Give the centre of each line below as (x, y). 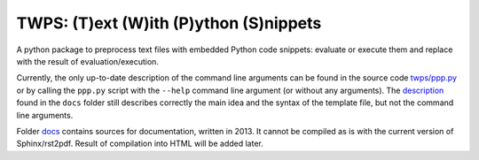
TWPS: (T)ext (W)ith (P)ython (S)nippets (169, 23)
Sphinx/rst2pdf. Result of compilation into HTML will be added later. (140, 144)
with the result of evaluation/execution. (88, 61)
